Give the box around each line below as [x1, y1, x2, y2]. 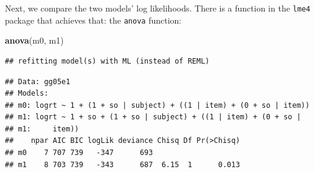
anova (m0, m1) [5, 34, 64, 47]
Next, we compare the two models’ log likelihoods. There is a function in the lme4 [5, 2, 311, 14]
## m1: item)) [5, 124, 79, 133]
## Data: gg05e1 [5, 77, 71, 86]
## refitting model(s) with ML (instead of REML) [5, 56, 210, 65]
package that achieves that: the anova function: [5, 13, 182, 26]
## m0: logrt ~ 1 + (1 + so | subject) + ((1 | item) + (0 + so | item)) [5, 101, 310, 110]
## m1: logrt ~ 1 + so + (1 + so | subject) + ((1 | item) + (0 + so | [5, 113, 301, 122]
